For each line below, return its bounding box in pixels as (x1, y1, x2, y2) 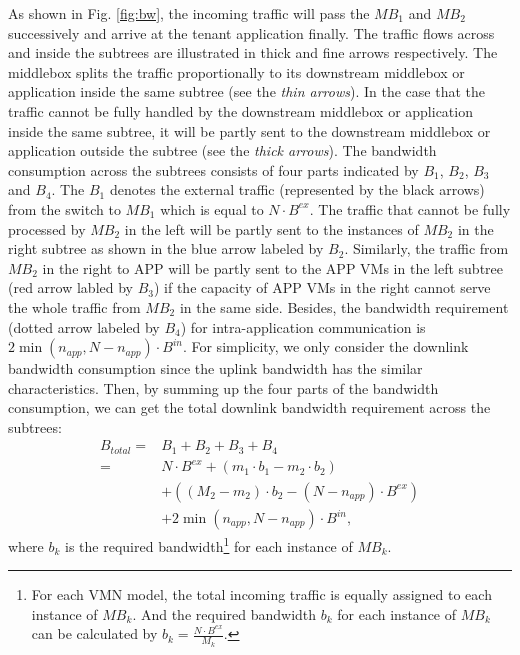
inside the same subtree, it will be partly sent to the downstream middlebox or (8, 120, 491, 141)
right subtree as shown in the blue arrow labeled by (8, 238, 324, 259)
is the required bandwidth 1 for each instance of (65, 533, 353, 556)
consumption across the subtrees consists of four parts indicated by (8, 159, 419, 180)
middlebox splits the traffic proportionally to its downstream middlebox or (8, 61, 465, 82)
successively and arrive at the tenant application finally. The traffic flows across (8, 22, 495, 43)
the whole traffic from (8, 296, 141, 317)
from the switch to (8, 198, 121, 219)
